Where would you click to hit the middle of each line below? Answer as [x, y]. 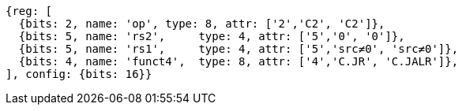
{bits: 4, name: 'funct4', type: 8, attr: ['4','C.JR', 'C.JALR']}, [239, 61]
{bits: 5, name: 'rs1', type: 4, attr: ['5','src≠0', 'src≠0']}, [239, 49]
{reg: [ [29, 11]
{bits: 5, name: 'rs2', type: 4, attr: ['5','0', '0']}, [212, 36]
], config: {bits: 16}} [79, 74]
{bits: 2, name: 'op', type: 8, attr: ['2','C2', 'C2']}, [202, 24]
